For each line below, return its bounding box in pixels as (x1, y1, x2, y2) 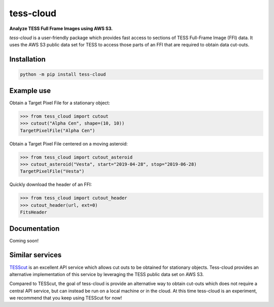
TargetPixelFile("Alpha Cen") (20, 128, 95, 133)
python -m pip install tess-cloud (20, 72, 106, 77)
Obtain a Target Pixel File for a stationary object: (9, 100, 110, 106)
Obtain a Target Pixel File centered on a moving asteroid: (9, 140, 128, 147)
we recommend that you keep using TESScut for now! (9, 295, 122, 301)
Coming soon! (9, 237, 39, 243)
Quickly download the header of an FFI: (9, 181, 92, 188)
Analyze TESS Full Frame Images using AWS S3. (9, 25, 113, 32)
